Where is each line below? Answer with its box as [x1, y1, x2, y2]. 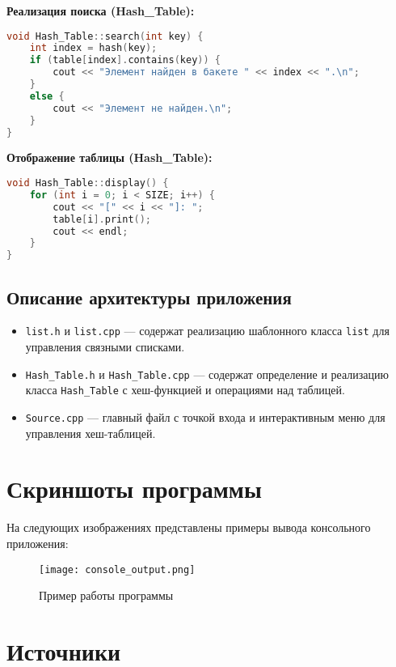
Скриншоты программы [6, 472, 262, 505]
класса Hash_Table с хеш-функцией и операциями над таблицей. [25, 381, 345, 398]
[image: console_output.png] [39, 563, 196, 576]
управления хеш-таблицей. [25, 424, 156, 441]
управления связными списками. [25, 338, 185, 355]
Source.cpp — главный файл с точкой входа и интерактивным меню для [25, 408, 385, 425]
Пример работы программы [39, 587, 174, 604]
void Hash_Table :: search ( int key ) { [6, 30, 204, 42]
